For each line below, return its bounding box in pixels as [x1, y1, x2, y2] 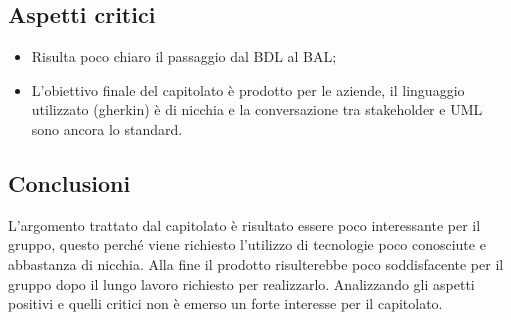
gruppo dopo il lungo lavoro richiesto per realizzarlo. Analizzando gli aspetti [8, 273, 475, 294]
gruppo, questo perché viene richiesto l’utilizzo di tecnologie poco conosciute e [8, 234, 486, 255]
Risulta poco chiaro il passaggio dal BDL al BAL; [31, 46, 337, 67]
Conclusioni [8, 167, 131, 198]
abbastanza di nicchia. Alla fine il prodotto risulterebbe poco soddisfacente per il [8, 253, 504, 274]
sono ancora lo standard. [31, 118, 183, 139]
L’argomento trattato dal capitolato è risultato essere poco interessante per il [8, 214, 481, 235]
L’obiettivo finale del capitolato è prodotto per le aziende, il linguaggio [31, 79, 465, 100]
